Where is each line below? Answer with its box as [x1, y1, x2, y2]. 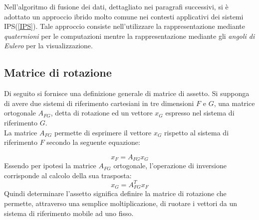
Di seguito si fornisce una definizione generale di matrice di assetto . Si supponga [4, 88, 250, 99]
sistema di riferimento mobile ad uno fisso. [4, 208, 134, 218]
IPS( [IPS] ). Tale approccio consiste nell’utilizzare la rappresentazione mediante [4, 21, 246, 31]
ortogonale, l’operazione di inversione [113, 160, 227, 171]
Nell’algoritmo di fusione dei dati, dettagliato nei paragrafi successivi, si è [4, 1, 229, 11]
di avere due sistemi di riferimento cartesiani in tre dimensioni [4, 98, 194, 108]
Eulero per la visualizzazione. [4, 40, 93, 51]
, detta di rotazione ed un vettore [50, 108, 153, 118]
